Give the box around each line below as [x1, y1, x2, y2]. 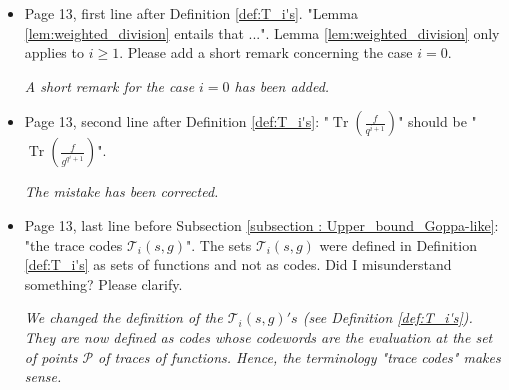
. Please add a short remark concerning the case [119, 42, 413, 63]
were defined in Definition [319, 234, 477, 255]
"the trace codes [24, 234, 123, 255]
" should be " [398, 111, 477, 132]
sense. [24, 366, 62, 387]
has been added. [234, 75, 330, 96]
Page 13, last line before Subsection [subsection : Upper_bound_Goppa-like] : [24, 214, 499, 235]
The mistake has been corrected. [24, 181, 219, 202]
